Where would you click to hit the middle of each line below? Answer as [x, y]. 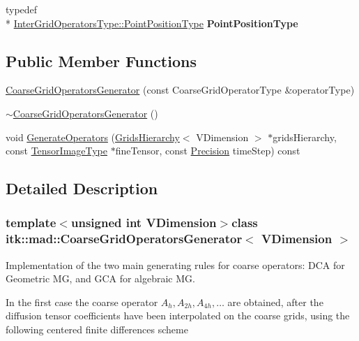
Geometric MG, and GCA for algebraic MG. [100, 278]
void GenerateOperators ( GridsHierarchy [93, 137]
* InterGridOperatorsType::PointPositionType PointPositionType [152, 23]
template [31, 223]
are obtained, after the [275, 302]
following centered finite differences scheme [97, 329]
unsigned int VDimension [144, 223]
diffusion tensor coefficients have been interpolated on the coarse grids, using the [178, 315]
